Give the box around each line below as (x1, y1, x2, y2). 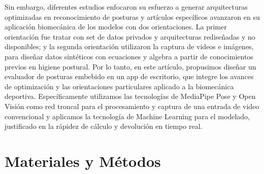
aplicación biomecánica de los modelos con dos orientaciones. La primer (5, 21, 227, 32)
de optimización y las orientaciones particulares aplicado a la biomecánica (5, 81, 234, 91)
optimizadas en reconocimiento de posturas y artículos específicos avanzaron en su (5, 11, 260, 22)
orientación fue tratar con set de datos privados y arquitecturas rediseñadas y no (5, 31, 255, 42)
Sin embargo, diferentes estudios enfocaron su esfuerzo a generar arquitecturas (5, 2, 248, 12)
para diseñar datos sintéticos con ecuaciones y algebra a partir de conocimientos (5, 51, 253, 61)
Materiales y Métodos (5, 150, 161, 171)
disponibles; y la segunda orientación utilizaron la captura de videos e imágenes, (5, 41, 254, 52)
